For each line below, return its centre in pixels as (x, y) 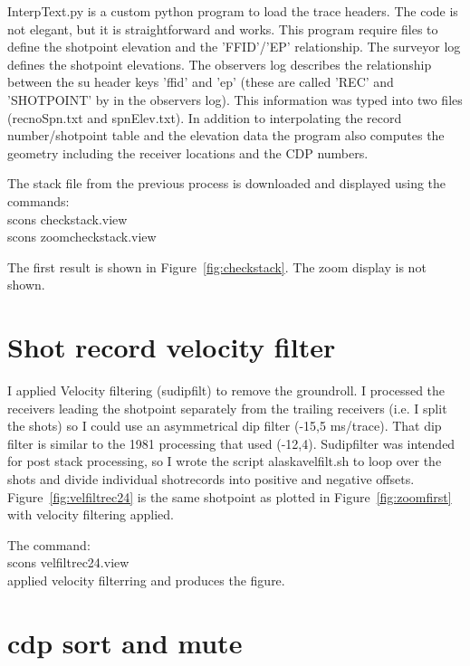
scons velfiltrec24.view (68, 562)
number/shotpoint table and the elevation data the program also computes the (226, 135)
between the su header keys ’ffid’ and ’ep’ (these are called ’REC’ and (201, 82)
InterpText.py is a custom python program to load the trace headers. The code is (233, 11)
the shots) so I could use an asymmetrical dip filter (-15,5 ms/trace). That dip (225, 426)
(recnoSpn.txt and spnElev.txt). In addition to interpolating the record (205, 117)
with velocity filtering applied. (91, 514)
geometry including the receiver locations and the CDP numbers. (188, 152)
